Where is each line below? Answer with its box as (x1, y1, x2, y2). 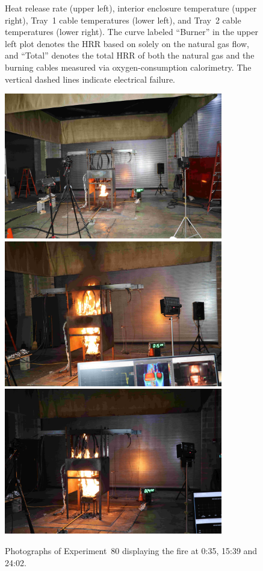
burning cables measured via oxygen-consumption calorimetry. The (5, 60, 252, 73)
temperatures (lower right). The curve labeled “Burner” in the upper (5, 25, 258, 38)
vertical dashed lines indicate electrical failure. (5, 72, 175, 85)
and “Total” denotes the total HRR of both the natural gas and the (5, 49, 255, 62)
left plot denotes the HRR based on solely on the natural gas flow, (5, 37, 249, 49)
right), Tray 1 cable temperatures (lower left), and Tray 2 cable (5, 13, 241, 26)
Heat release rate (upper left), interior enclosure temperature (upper (5, 2, 257, 14)
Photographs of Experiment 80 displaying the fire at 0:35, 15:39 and (5, 544, 258, 557)
